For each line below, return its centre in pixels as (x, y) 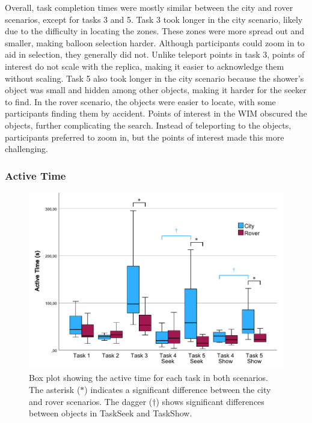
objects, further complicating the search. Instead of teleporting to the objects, (148, 125)
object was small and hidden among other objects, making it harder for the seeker (156, 90)
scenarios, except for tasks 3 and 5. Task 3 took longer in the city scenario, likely (154, 19)
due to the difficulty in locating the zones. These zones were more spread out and (155, 31)
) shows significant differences (210, 401)
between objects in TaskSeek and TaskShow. (111, 413)
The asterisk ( (55, 389)
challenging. (26, 149)
